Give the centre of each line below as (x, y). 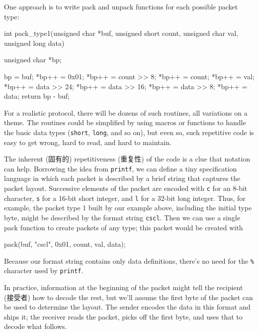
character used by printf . (44, 270)
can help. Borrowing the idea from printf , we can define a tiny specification (121, 168)
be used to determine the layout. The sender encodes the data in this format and (127, 307)
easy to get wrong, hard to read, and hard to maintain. (88, 142)
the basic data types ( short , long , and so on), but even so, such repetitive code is (129, 132)
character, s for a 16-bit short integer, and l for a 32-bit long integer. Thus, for (125, 198)
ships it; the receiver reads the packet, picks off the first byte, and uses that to (123, 316)
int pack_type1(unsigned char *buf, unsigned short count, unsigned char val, (121, 33)
